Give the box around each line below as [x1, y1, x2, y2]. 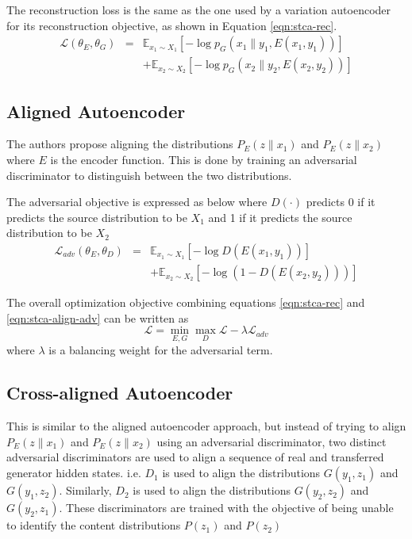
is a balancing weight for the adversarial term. [48, 342, 273, 358]
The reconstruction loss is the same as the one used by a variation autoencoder [6, 2, 391, 17]
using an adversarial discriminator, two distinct [156, 433, 387, 449]
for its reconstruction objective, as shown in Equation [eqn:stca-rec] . [6, 17, 337, 33]
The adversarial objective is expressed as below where [6, 193, 268, 210]
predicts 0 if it [306, 193, 375, 210]
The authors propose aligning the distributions [6, 136, 233, 152]
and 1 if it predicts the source [208, 208, 352, 225]
